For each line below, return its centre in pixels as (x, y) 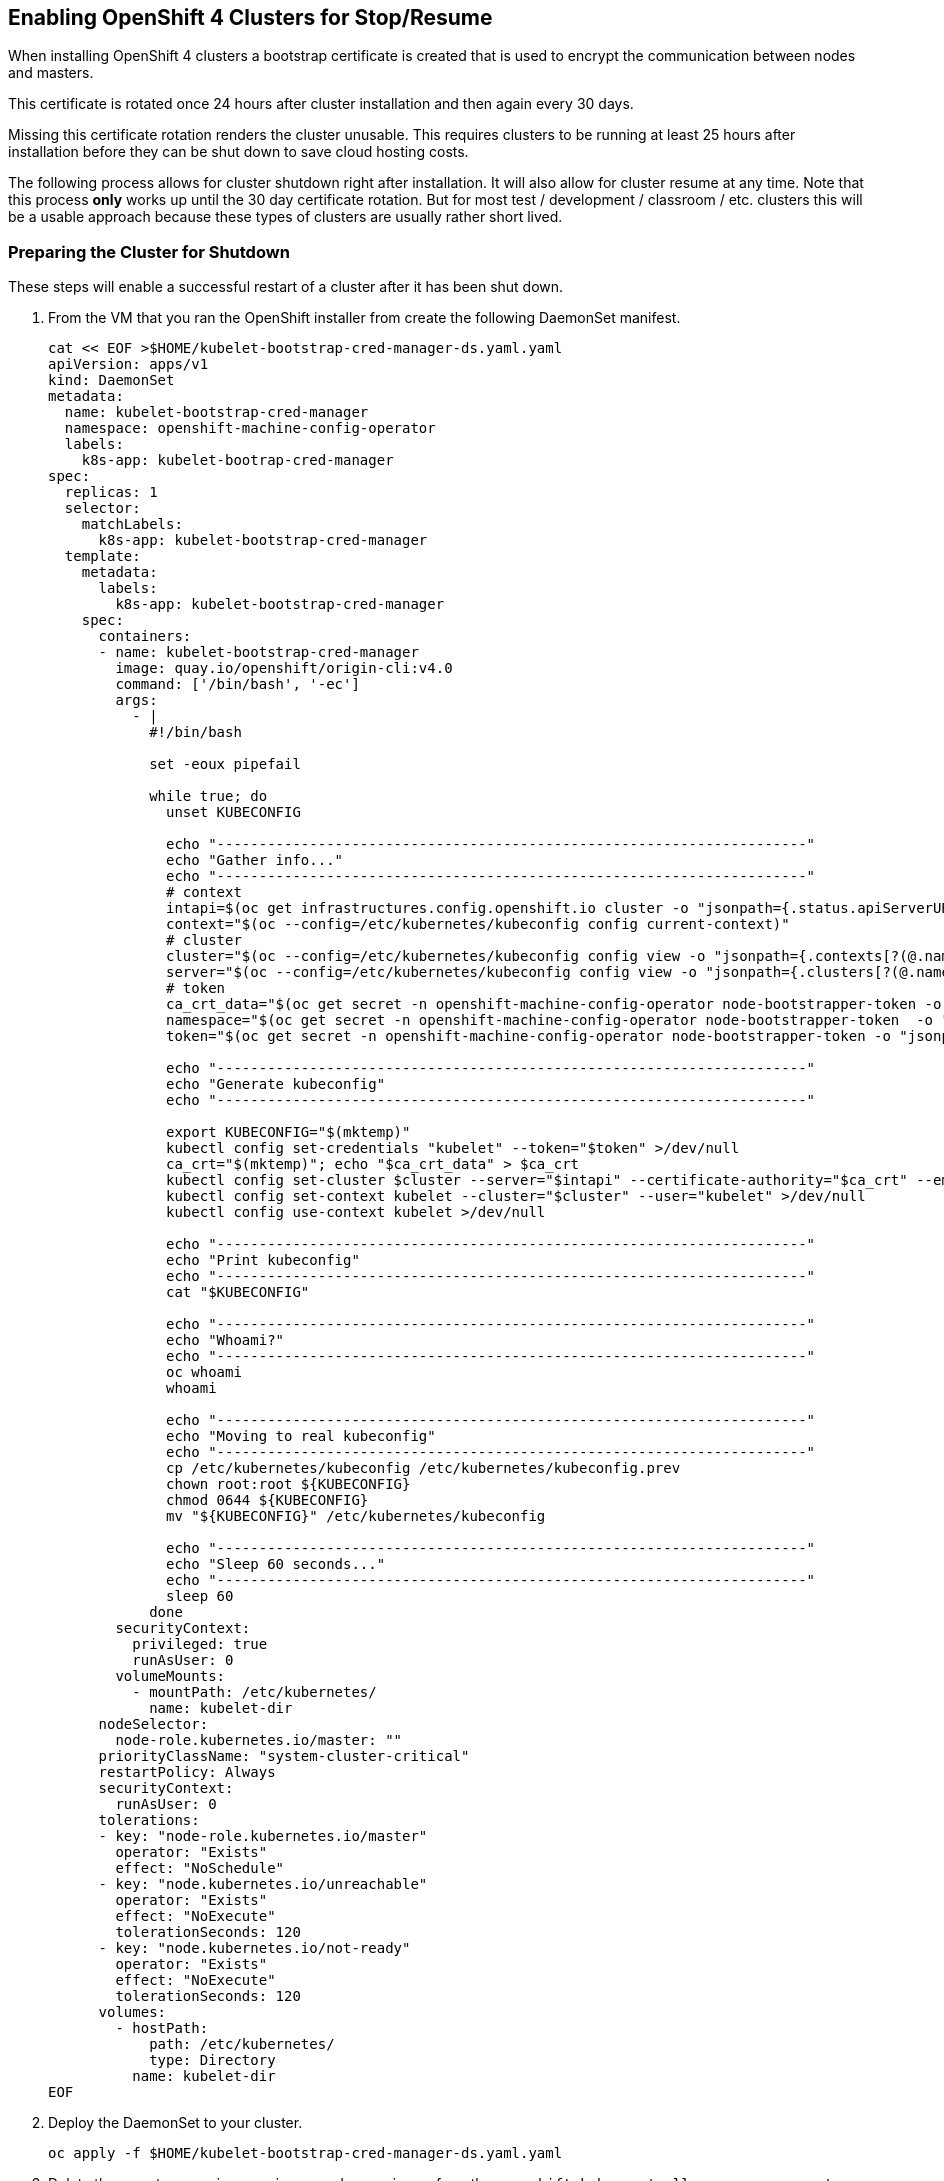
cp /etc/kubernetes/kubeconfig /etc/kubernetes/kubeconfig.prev (423, 1468)
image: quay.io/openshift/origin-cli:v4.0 (284, 668)
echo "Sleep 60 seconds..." (276, 1564)
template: (102, 556)
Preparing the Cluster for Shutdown (149, 251)
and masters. (51, 73)
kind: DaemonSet (111, 380)
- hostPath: (162, 2028)
